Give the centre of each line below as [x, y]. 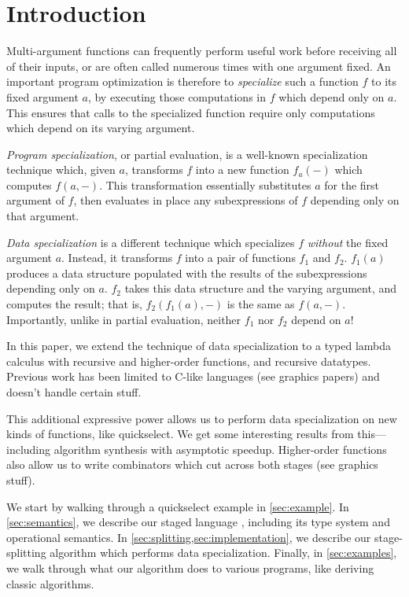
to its [384, 81]
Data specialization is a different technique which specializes [151, 242]
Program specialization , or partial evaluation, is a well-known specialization [187, 154]
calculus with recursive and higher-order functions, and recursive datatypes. [189, 361]
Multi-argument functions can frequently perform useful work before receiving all [202, 51]
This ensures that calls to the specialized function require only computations [191, 112]
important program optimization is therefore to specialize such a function [182, 81]
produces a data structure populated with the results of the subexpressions [187, 273]
